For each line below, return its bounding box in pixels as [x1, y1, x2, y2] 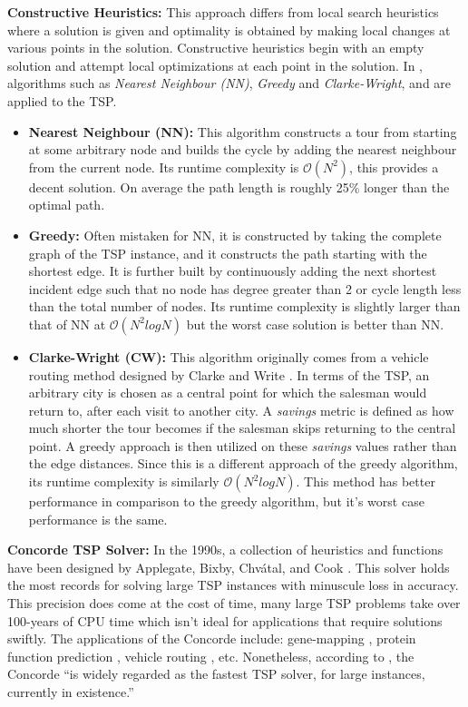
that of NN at [28, 314, 106, 333]
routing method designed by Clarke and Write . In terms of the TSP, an [28, 365, 430, 384]
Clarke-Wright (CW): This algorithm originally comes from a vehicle [28, 347, 429, 366]
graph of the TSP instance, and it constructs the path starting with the [28, 243, 427, 262]
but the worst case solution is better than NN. [186, 314, 444, 333]
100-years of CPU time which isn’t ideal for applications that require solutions [7, 611, 443, 630]
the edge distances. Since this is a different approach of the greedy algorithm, [28, 454, 458, 473]
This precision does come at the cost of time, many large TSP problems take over [7, 594, 461, 613]
